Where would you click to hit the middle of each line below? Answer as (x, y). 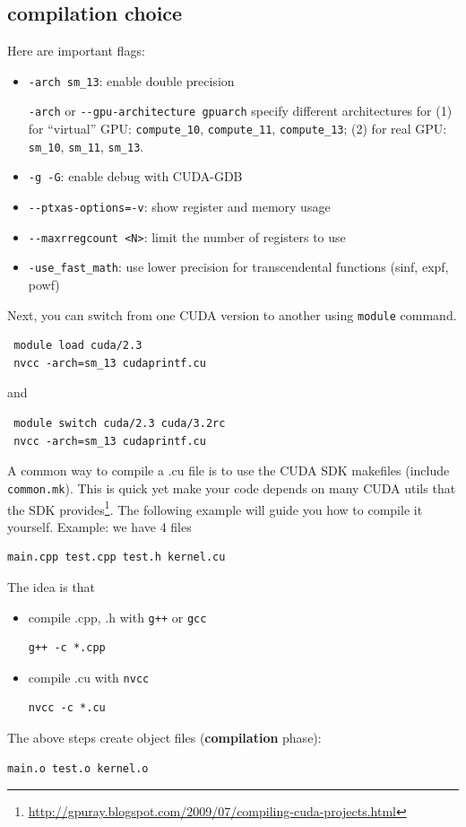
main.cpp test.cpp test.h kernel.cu (116, 557)
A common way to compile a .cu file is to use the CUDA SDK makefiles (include (229, 470)
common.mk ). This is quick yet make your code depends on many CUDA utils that (232, 487)
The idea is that (52, 586)
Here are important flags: (76, 51)
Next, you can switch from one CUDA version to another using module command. (232, 314)
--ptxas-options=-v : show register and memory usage (179, 207)
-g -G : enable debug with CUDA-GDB (135, 176)
